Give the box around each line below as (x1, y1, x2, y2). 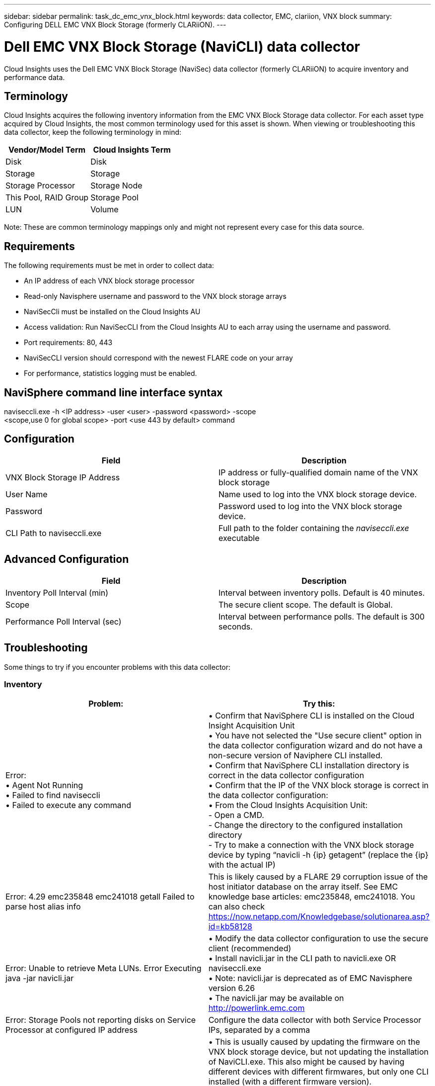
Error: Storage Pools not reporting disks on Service (5, 1015, 196, 1025)
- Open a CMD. (208, 810, 264, 820)
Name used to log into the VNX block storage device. (218, 489, 417, 499)
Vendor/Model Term (8, 145, 86, 155)
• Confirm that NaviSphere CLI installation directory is (208, 760, 409, 771)
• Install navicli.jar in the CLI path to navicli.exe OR (208, 953, 396, 964)
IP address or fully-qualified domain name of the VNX (218, 467, 418, 477)
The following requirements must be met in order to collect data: (4, 261, 214, 270)
